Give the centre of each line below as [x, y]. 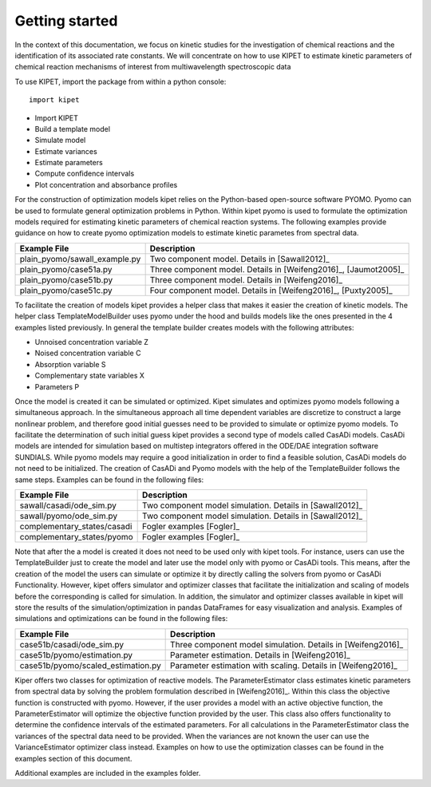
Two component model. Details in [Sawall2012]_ [240, 259]
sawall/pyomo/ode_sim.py [69, 516]
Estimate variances [66, 151]
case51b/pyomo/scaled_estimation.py [90, 665]
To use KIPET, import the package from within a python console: [121, 81]
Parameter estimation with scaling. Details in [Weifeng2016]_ [284, 665]
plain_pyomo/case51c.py [66, 290]
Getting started [66, 21]
